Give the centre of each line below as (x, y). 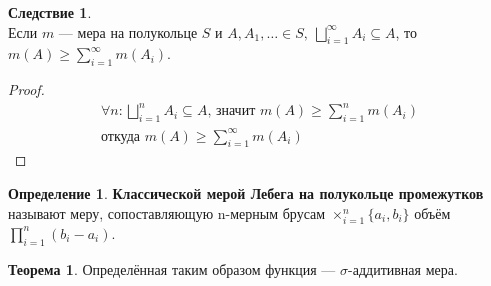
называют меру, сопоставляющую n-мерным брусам (167, 212)
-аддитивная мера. (403, 268)
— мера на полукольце (128, 31)
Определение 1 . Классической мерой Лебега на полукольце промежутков (246, 193)
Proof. (26, 89)
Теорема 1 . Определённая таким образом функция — (172, 268)
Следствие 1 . (50, 12)
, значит (231, 111)
